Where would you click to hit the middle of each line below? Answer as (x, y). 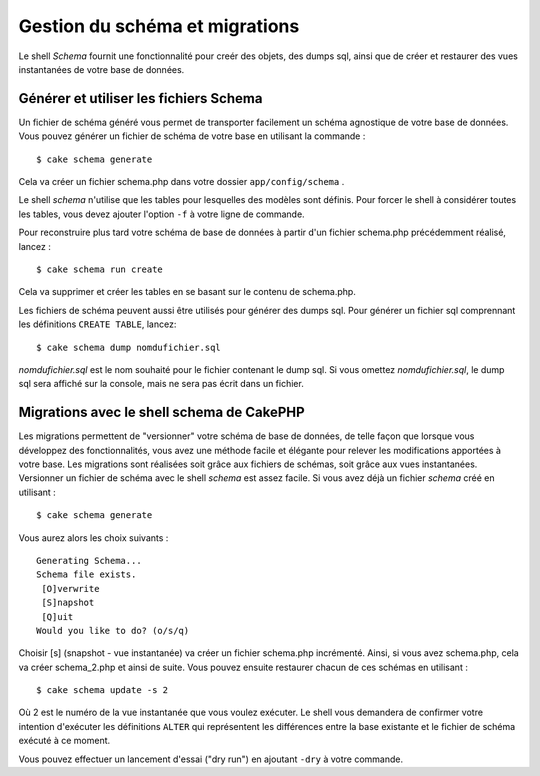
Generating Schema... (89, 560)
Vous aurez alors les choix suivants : (93, 537)
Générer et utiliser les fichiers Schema (140, 98)
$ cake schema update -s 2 (102, 690)
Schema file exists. (86, 574)
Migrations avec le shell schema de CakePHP (161, 412)
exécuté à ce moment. (64, 741)
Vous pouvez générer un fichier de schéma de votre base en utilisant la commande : (192, 136)
